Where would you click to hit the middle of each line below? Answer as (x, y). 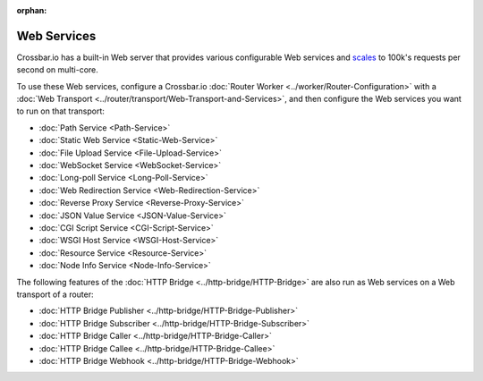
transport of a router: (55, 294)
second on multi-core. (57, 70)
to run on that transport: (60, 111)
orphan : (32, 10)
